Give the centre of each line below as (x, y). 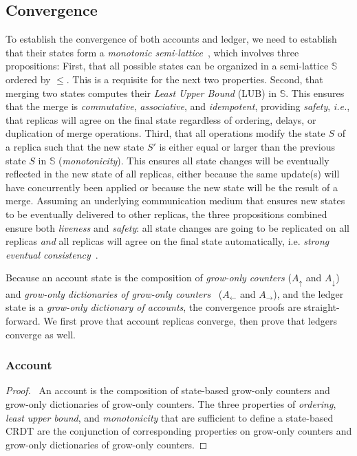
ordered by (28, 79)
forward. (23, 320)
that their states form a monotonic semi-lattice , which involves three (152, 52)
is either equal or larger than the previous (247, 146)
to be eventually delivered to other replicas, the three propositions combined (166, 214)
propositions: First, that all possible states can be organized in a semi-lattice (167, 66)
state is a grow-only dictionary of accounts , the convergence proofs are (153, 307)
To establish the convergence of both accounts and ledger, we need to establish (171, 39)
